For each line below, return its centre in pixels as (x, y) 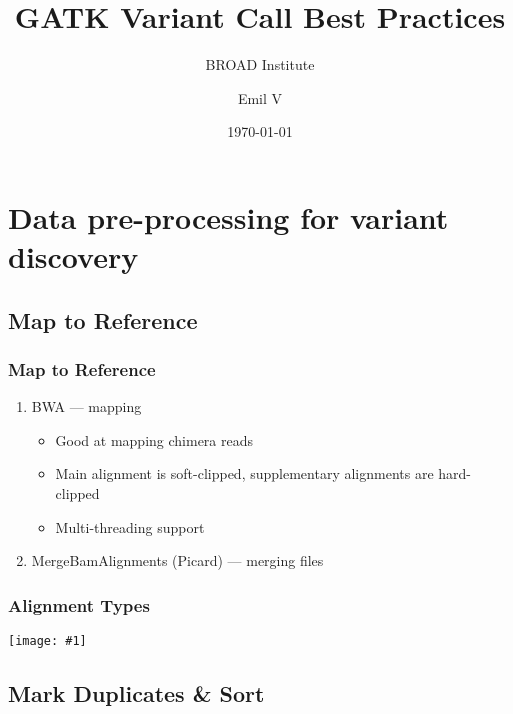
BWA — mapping (86, 406)
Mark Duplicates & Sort (136, 693)
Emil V (260, 97)
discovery (73, 256)
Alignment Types (79, 604)
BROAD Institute (260, 64)
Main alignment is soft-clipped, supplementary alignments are (244, 473)
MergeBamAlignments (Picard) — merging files (177, 560)
